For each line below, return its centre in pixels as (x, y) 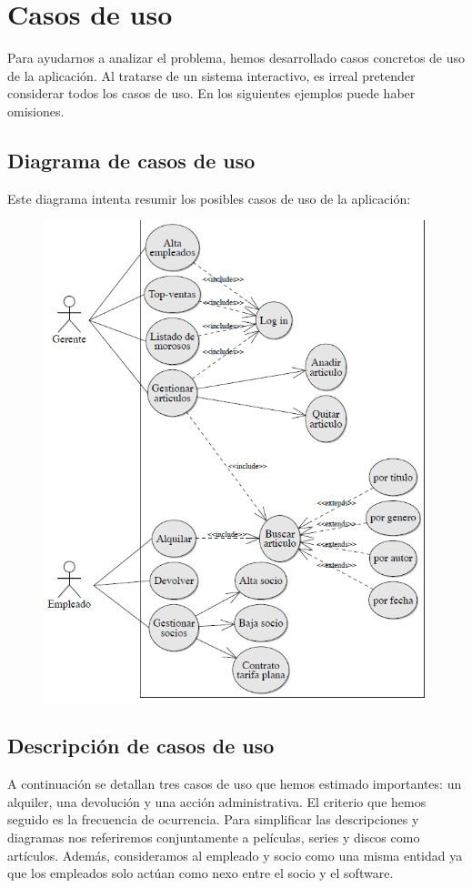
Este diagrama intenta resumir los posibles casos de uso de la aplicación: (209, 198)
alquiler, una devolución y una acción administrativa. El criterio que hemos (217, 801)
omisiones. (36, 111)
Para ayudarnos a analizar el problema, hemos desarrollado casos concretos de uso (236, 58)
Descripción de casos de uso (141, 746)
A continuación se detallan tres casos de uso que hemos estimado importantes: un (235, 784)
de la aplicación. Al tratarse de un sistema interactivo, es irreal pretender (211, 75)
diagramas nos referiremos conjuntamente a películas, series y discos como (214, 837)
